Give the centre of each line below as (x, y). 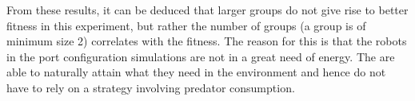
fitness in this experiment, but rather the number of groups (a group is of (186, 25)
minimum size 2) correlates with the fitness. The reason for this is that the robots (207, 41)
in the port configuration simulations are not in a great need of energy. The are (201, 56)
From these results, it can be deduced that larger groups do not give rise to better (207, 10)
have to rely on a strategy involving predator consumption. (151, 87)
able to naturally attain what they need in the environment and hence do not (196, 72)
